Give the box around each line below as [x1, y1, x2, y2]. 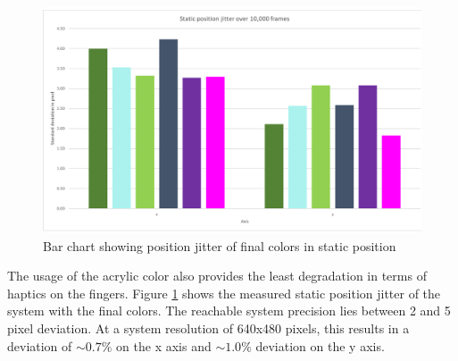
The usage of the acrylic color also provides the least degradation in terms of [7, 266, 427, 285]
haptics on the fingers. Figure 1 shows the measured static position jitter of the [7, 283, 441, 302]
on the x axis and [116, 336, 212, 355]
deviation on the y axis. [255, 336, 385, 355]
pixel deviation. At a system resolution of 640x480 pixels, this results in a [7, 318, 410, 337]
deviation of [7, 336, 72, 355]
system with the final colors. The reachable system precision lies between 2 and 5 [7, 301, 451, 320]
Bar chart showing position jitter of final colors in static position [43, 236, 396, 255]
